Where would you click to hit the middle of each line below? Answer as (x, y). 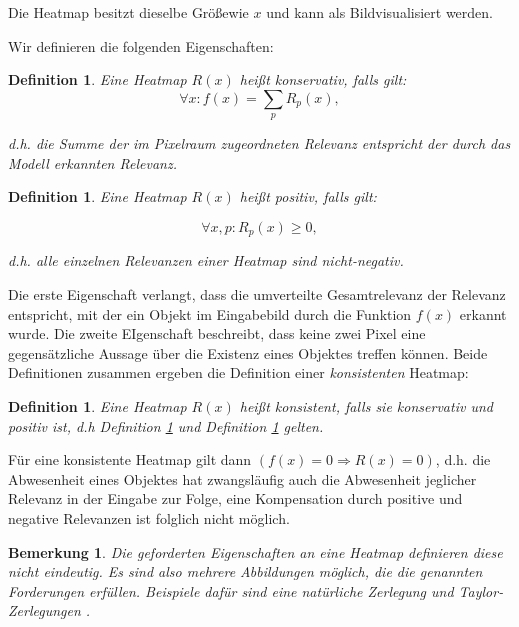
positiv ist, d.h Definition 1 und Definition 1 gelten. (166, 425)
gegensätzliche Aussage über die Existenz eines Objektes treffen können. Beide (248, 352)
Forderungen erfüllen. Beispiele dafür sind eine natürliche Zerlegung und (231, 590)
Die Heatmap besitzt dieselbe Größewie (128, 12)
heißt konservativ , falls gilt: (323, 79)
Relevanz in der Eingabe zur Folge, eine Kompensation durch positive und (235, 498)
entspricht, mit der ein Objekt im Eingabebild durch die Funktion (210, 313)
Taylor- (481, 590)
